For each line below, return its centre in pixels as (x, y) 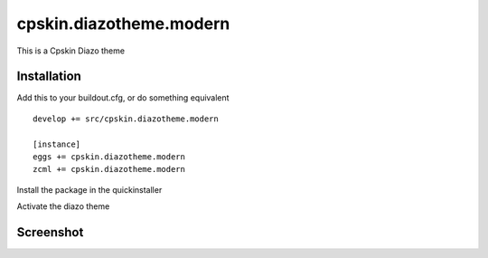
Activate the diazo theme (63, 206)
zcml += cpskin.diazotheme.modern (109, 169)
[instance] (57, 144)
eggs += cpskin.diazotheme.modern (109, 157)
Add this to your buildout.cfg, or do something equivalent (123, 98)
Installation (49, 76)
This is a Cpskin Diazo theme (71, 51)
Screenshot (50, 232)
